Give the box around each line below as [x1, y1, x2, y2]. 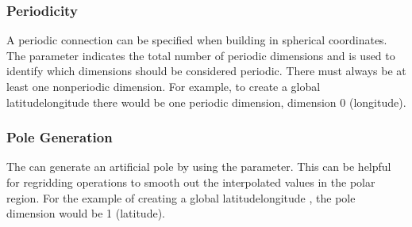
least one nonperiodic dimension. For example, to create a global [6, 78, 321, 94]
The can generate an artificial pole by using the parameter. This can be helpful [6, 158, 391, 175]
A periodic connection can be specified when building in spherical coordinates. [6, 32, 387, 48]
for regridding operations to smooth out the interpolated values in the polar [6, 174, 375, 190]
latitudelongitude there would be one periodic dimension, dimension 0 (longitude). [6, 93, 406, 110]
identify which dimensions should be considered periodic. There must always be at [6, 62, 406, 79]
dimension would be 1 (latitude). [6, 205, 165, 221]
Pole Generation [6, 127, 113, 147]
